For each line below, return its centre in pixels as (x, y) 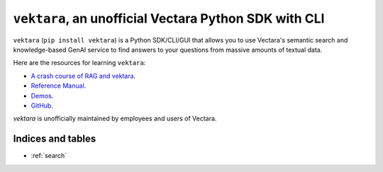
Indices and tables (55, 139)
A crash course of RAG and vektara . (83, 76)
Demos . (42, 96)
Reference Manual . (59, 86)
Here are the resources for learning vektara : (79, 63)
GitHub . (42, 105)
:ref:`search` (49, 156)
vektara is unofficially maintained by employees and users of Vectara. (115, 119)
